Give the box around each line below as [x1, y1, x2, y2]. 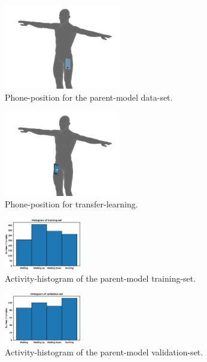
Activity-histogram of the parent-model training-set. [5, 271, 196, 284]
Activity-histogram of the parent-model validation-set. [5, 346, 203, 358]
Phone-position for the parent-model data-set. [5, 90, 173, 103]
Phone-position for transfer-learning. [5, 198, 138, 210]
